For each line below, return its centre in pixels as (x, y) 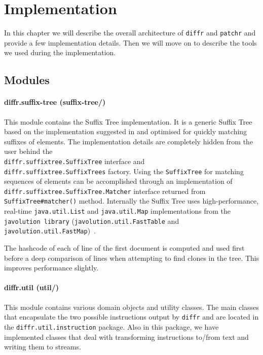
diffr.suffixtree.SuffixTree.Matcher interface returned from (105, 191)
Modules (27, 80)
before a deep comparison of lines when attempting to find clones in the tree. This (132, 258)
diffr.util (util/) (32, 287)
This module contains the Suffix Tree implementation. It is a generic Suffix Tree (128, 121)
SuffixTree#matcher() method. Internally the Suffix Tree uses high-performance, (131, 201)
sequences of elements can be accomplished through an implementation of (118, 181)
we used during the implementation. (60, 52)
